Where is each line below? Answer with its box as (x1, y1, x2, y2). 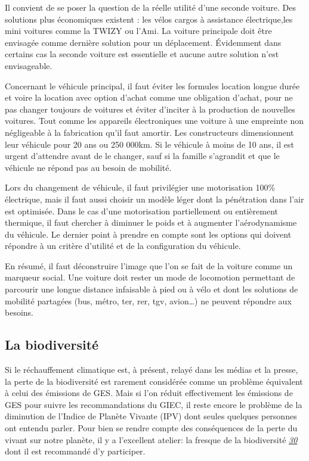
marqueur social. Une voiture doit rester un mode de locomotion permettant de (5, 271, 295, 284)
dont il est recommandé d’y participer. (5, 445, 146, 457)
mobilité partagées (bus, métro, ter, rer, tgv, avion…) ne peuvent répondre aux (5, 294, 292, 307)
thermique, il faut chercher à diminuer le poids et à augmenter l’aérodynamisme (5, 216, 297, 229)
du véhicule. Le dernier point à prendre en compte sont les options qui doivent (5, 228, 292, 240)
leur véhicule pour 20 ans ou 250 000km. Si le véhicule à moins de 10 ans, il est (5, 138, 294, 150)
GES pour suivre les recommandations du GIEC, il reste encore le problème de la (5, 398, 302, 410)
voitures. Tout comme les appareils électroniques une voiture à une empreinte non (5, 114, 304, 127)
